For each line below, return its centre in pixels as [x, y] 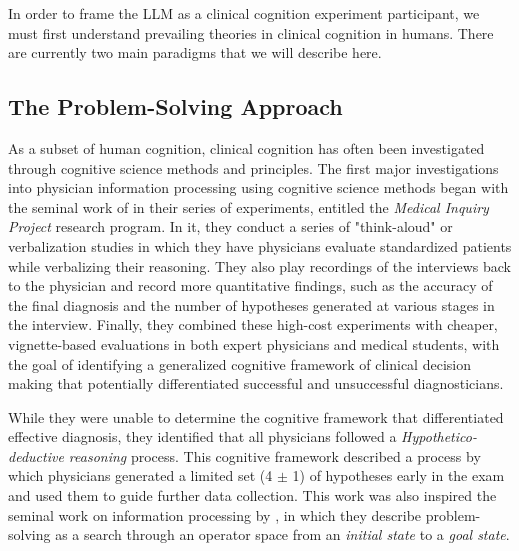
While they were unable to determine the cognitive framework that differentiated [256, 416]
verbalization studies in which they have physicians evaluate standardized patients [260, 245]
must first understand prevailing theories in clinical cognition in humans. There [251, 32]
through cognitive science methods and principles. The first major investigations [253, 167]
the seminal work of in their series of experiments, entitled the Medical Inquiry [248, 206]
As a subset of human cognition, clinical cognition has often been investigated [246, 147]
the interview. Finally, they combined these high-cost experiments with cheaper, [253, 324]
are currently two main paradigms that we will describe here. [195, 52]
